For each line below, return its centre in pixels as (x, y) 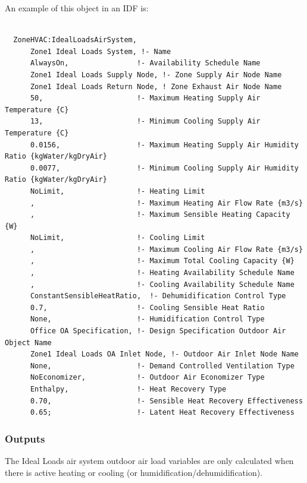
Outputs (25, 438)
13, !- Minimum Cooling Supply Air (145, 121)
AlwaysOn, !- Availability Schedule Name (145, 63)
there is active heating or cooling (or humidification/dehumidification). (134, 472)
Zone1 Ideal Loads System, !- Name (101, 51)
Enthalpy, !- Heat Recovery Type (128, 389)
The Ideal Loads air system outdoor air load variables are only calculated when (149, 460)
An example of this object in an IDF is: (77, 8)
